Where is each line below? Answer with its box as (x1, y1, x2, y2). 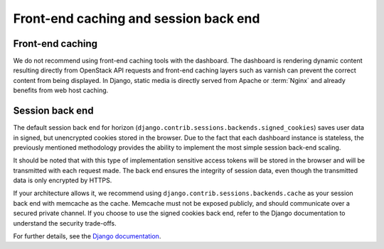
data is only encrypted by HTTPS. (13, 176, 112, 184)
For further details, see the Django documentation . (13, 232, 161, 240)
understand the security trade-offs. (13, 218, 117, 227)
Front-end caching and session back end (13, 11, 260, 26)
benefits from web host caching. (13, 86, 109, 95)
